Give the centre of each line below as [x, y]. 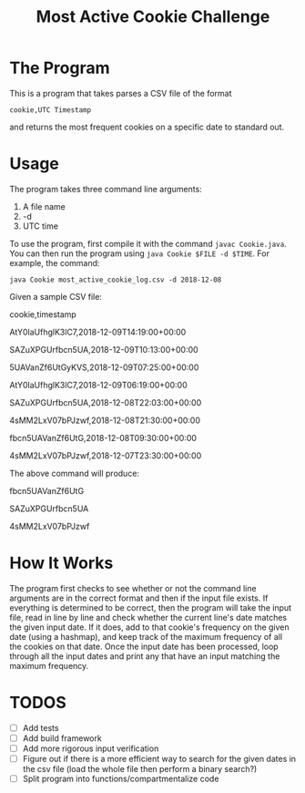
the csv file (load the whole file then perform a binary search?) [140, 769]
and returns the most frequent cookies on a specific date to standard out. [147, 127]
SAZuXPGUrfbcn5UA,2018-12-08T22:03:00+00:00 [106, 402]
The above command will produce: [74, 473]
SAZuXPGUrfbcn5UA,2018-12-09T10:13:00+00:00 [104, 349]
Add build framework [62, 738]
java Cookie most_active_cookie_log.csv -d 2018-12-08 [116, 280]
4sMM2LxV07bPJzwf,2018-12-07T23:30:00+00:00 [106, 455]
